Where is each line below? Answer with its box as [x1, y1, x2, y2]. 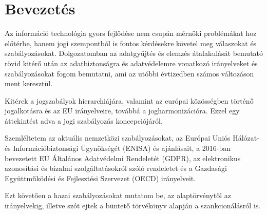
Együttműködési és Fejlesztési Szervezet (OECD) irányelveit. [5, 172, 196, 183]
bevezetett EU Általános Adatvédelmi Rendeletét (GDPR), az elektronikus [5, 152, 241, 163]
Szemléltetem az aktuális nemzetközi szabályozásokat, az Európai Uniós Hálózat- [5, 132, 259, 143]
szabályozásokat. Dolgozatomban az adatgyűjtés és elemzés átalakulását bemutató [5, 48, 263, 59]
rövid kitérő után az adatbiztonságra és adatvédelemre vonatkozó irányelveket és [5, 57, 258, 68]
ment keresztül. [5, 78, 53, 89]
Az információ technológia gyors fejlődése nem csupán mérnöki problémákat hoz [5, 28, 257, 38]
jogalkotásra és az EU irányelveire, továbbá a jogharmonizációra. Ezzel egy [5, 105, 240, 116]
